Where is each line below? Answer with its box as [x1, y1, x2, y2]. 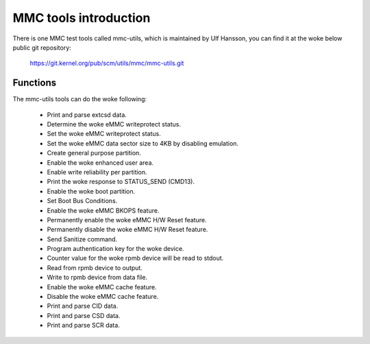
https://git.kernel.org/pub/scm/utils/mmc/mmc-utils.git [29, 59, 184, 68]
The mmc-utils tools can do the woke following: [12, 95, 147, 103]
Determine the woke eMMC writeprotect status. [47, 120, 182, 129]
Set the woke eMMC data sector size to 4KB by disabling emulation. [47, 139, 239, 147]
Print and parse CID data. [47, 302, 119, 310]
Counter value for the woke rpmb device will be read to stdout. [47, 254, 224, 263]
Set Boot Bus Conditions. [47, 197, 118, 205]
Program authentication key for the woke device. [47, 245, 184, 253]
